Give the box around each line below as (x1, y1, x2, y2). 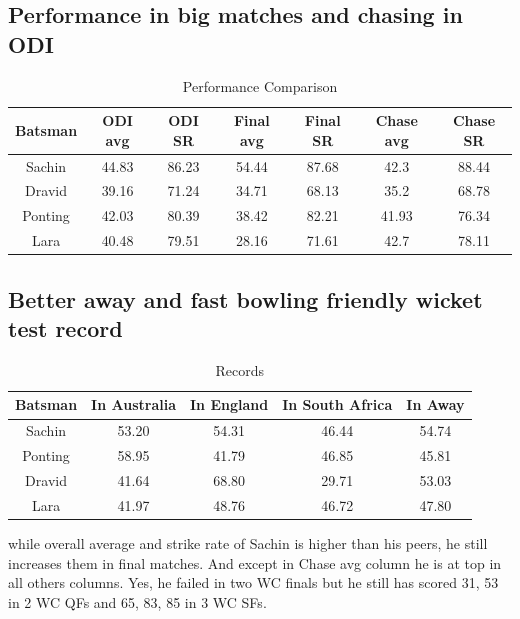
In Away (406, 394, 465, 415)
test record (8, 313, 123, 344)
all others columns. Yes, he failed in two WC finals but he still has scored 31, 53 (8, 572, 499, 593)
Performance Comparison (182, 75, 338, 96)
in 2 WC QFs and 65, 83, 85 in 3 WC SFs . (8, 591, 267, 612)
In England (190, 394, 269, 415)
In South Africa (282, 394, 393, 415)
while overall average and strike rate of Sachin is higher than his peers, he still (8, 532, 488, 553)
